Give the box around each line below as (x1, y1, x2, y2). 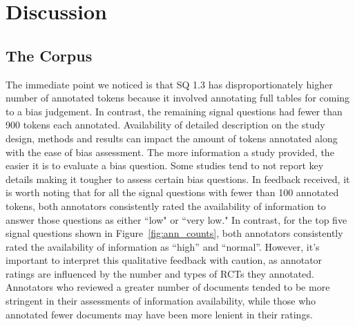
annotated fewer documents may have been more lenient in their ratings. (6, 307, 313, 321)
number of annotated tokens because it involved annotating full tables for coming (6, 90, 350, 105)
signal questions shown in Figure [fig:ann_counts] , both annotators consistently (6, 226, 343, 240)
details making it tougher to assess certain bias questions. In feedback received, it (6, 171, 350, 186)
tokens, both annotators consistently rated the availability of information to (6, 198, 326, 213)
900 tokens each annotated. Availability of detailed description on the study (6, 117, 325, 132)
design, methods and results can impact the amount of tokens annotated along (6, 131, 338, 145)
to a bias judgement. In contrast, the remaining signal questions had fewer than (6, 104, 343, 118)
